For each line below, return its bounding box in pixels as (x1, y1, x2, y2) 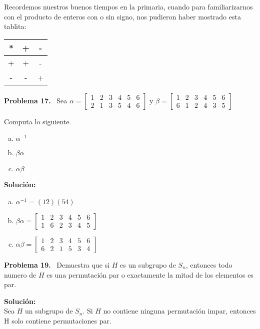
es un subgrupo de (120, 259, 176, 270)
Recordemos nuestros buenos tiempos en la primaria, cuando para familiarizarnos (4, 1, 253, 11)
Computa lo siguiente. (4, 116, 71, 126)
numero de (4, 269, 36, 280)
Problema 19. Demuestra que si (4, 259, 110, 270)
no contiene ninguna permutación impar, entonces (103, 306, 256, 316)
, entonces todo (185, 259, 232, 270)
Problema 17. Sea (4, 95, 67, 105)
